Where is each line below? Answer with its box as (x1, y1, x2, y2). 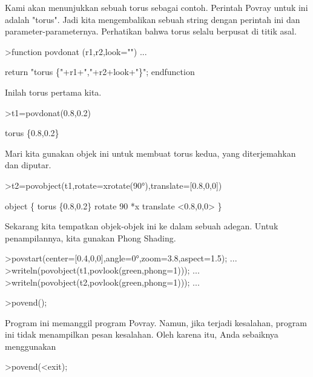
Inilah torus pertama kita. (5, 85, 102, 98)
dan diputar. (5, 159, 51, 171)
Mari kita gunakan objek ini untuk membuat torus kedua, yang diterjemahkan (5, 146, 296, 159)
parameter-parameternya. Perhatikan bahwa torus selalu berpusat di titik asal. (5, 25, 297, 38)
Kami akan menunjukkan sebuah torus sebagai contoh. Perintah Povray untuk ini (5, 1, 308, 13)
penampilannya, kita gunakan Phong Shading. (5, 231, 176, 244)
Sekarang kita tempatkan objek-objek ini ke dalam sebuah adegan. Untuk (5, 220, 278, 232)
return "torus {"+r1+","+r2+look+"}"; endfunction (5, 65, 195, 78)
